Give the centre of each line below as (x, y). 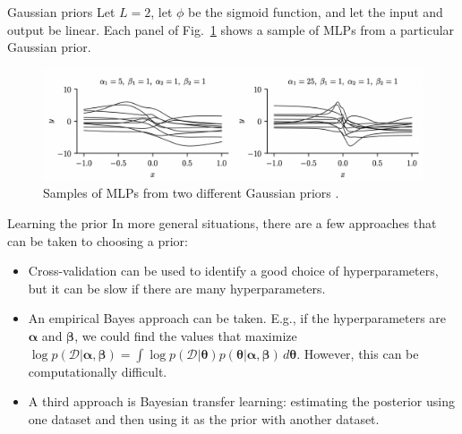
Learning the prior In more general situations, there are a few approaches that (222, 223)
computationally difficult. (98, 371)
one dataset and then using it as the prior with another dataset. (204, 418)
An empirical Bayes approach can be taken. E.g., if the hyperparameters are (237, 318)
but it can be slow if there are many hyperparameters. (177, 288)
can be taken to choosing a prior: (98, 240)
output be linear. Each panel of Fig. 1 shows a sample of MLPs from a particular (231, 29)
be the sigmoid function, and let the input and (316, 12)
